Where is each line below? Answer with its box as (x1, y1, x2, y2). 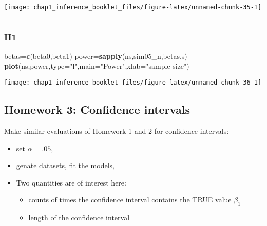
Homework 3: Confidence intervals (4, 101, 190, 117)
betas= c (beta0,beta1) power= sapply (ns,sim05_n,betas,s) (4, 50, 187, 61)
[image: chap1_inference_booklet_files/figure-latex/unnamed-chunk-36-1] (4, 79, 262, 87)
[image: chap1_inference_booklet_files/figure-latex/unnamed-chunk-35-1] (4, 4, 262, 11)
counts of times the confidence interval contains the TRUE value (28, 194, 232, 205)
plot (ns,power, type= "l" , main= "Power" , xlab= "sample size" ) (4, 60, 189, 71)
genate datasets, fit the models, (16, 160, 115, 171)
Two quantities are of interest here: (16, 177, 126, 188)
